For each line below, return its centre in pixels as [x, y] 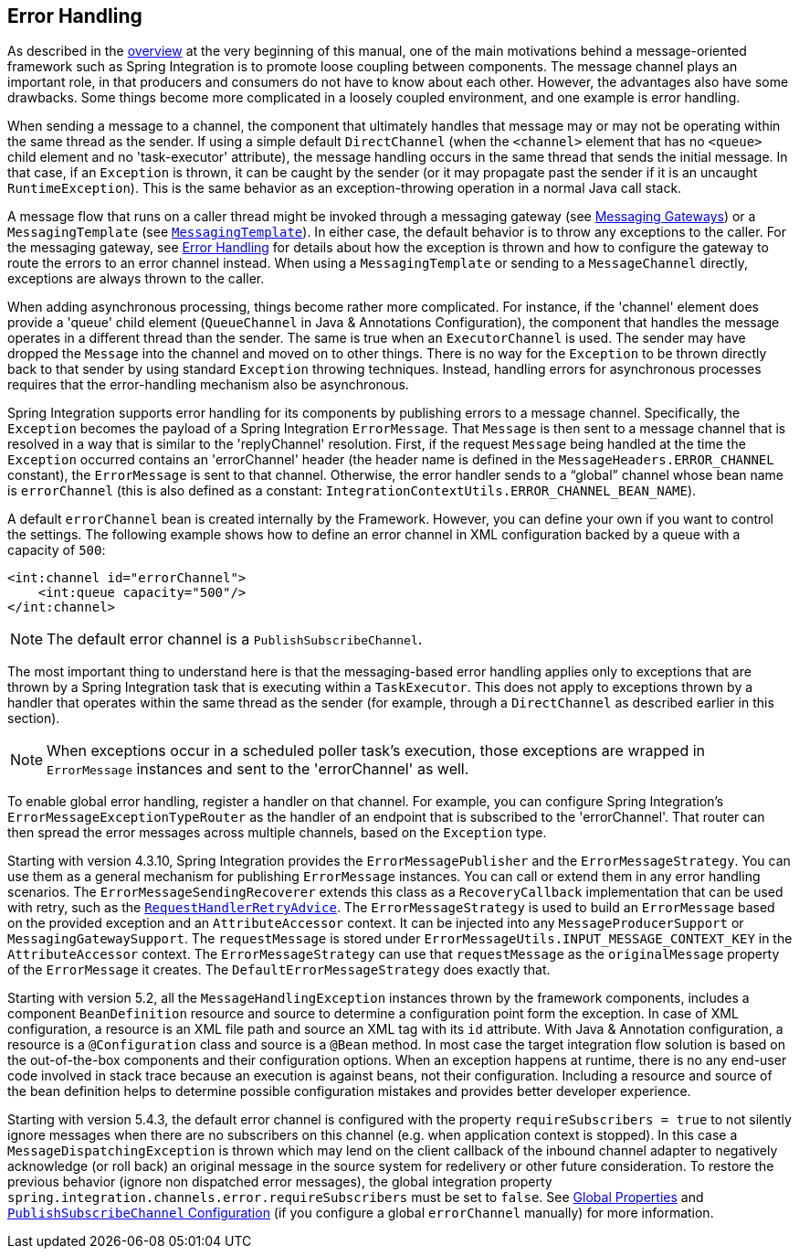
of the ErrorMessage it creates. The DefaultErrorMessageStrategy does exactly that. [279, 970]
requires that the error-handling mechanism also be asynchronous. [208, 385]
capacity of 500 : [57, 550]
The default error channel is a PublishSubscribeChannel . [235, 639]
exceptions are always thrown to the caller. [136, 279]
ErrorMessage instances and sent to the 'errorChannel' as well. [258, 769]
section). [34, 718]
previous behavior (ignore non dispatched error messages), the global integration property [280, 1182]
